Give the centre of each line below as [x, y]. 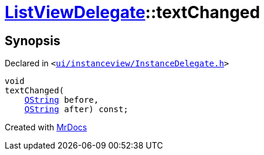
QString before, [62, 100]
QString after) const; [76, 109]
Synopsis [33, 41]
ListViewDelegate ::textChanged [133, 12]
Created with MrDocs [46, 127]
